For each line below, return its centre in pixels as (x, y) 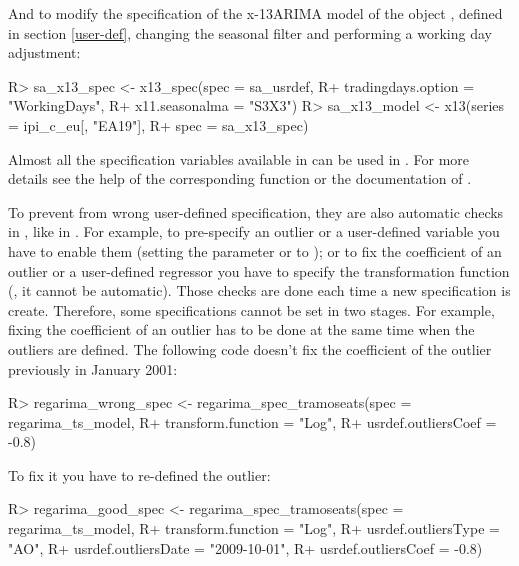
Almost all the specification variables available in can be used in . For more (239, 158)
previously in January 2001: (93, 368)
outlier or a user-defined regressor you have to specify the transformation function (259, 270)
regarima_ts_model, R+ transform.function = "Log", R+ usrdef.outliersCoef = (252, 421)
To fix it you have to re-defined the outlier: (139, 474)
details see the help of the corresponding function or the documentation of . (240, 178)
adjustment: (44, 52)
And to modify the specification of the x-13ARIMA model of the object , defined (255, 13)
